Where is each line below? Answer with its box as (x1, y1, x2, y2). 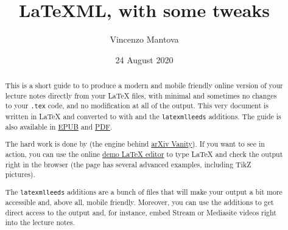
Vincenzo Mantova (110, 33, 179, 46)
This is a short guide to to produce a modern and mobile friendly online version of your (5, 80, 283, 91)
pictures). (5, 169, 35, 179)
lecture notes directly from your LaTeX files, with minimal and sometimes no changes (5, 90, 277, 100)
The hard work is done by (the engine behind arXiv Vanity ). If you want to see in (5, 139, 265, 149)
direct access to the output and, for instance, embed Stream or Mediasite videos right (5, 207, 276, 217)
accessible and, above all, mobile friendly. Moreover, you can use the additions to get (5, 197, 274, 207)
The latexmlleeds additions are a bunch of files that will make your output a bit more (5, 186, 283, 197)
